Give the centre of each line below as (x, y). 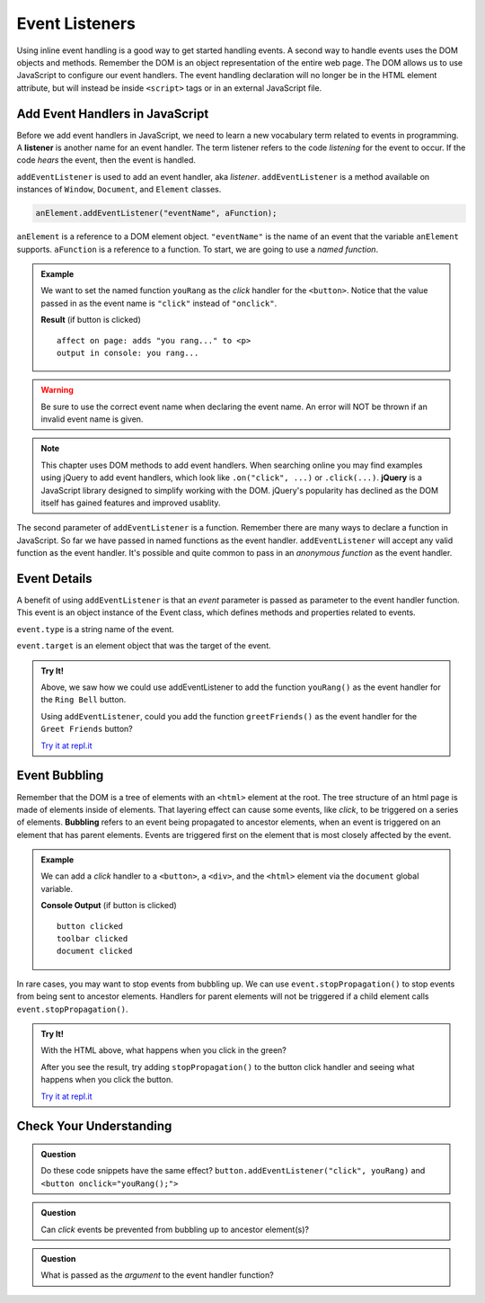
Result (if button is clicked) (91, 320)
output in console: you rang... (128, 353)
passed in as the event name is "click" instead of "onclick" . (159, 303)
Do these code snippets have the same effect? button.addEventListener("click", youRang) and (233, 1171)
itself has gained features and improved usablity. (131, 503)
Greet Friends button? (87, 729)
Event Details (55, 579)
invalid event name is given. (92, 419)
